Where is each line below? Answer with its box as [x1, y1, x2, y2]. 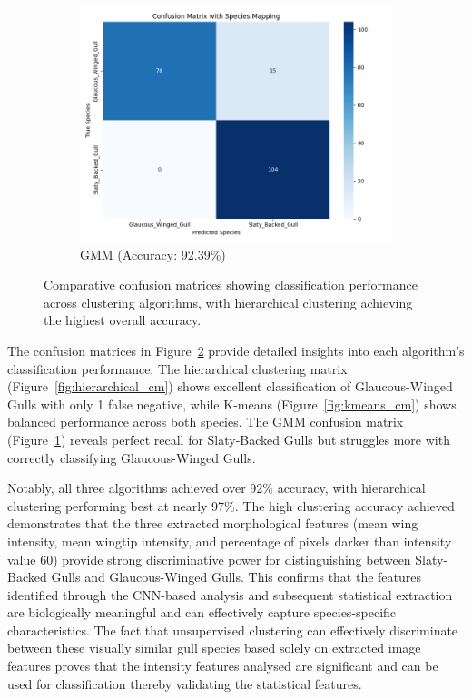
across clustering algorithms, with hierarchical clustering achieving [44, 292, 413, 311]
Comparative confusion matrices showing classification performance [44, 275, 418, 294]
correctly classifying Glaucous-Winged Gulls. [7, 448, 256, 467]
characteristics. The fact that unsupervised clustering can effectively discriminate [7, 620, 458, 639]
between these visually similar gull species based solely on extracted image [7, 638, 421, 657]
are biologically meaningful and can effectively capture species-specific [7, 603, 397, 622]
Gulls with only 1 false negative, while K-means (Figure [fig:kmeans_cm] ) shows [7, 394, 457, 413]
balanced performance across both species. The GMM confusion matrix [7, 412, 404, 431]
